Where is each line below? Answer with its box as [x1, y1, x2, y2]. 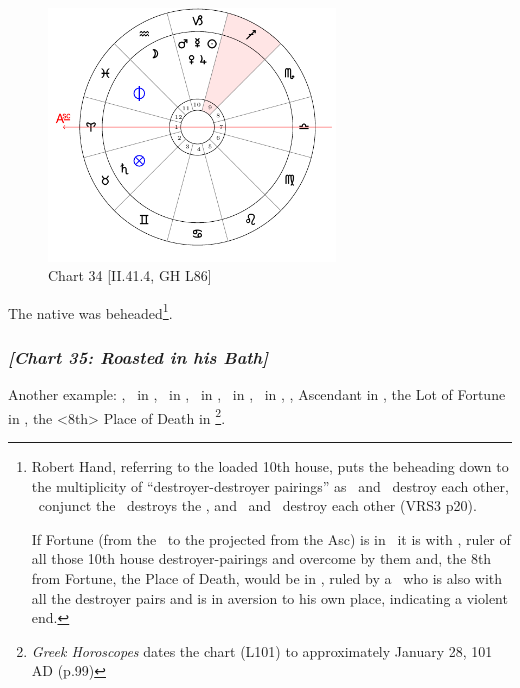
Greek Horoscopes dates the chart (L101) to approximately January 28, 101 [31, 640, 493, 661]
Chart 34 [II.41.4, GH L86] [48, 265, 212, 286]
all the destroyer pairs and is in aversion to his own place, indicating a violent [31, 587, 508, 608]
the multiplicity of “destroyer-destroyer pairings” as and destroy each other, [31, 475, 509, 496]
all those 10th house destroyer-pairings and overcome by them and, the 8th [31, 548, 492, 569]
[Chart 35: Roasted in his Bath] [8, 344, 269, 369]
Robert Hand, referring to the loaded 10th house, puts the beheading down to [31, 456, 509, 477]
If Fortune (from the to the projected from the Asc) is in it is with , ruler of [31, 528, 511, 549]
